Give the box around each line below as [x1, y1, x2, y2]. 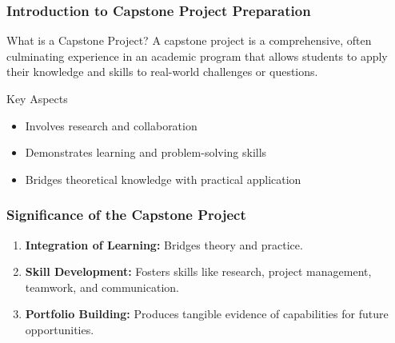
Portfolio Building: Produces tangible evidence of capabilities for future [25, 305, 389, 322]
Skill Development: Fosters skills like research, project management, [25, 263, 372, 280]
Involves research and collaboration [25, 117, 197, 134]
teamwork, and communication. [25, 278, 179, 295]
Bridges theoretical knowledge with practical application [25, 170, 301, 187]
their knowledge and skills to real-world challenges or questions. [6, 63, 318, 80]
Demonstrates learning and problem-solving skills [25, 144, 267, 161]
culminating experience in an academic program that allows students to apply [6, 47, 388, 64]
